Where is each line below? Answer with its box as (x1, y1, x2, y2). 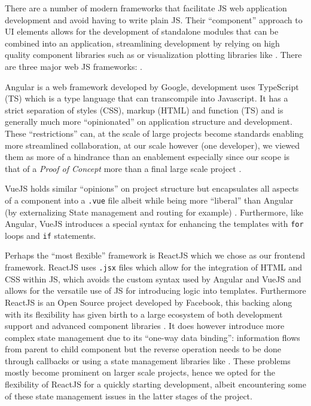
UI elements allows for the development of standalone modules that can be (5, 25, 279, 38)
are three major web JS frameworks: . (5, 60, 142, 72)
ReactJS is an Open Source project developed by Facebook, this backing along (5, 296, 292, 308)
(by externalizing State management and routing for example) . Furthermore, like (5, 205, 304, 218)
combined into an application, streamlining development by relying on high (5, 36, 280, 49)
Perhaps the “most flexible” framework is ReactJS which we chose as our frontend (5, 249, 305, 262)
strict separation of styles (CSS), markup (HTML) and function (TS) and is (5, 103, 283, 116)
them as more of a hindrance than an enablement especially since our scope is (5, 150, 290, 163)
